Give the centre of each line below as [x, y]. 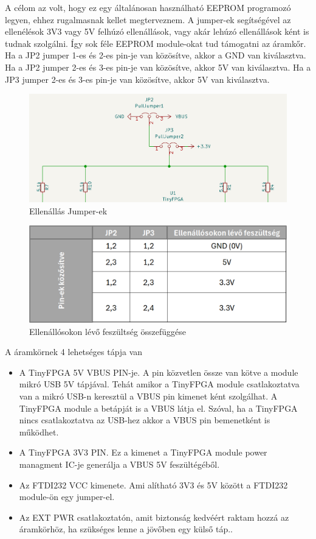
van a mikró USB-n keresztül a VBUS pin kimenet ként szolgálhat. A [148, 396]
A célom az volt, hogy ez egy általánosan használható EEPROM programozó [148, 7]
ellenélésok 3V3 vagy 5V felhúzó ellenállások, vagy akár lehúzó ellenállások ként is [157, 31]
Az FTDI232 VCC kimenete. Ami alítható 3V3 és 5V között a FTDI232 [153, 484]
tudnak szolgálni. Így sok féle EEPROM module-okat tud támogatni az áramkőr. [156, 43]
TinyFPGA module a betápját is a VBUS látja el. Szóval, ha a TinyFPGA [158, 408]
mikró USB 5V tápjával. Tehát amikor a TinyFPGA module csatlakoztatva [159, 384]
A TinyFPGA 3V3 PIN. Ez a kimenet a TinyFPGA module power [143, 452]
